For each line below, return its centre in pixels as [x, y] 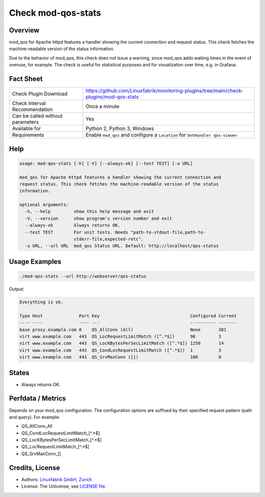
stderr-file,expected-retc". [109, 239]
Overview [24, 30]
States [19, 373]
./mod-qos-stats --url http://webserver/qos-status [83, 276]
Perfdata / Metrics [38, 398]
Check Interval [29, 103]
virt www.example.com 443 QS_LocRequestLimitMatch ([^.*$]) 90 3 [120, 336]
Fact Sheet [26, 79]
